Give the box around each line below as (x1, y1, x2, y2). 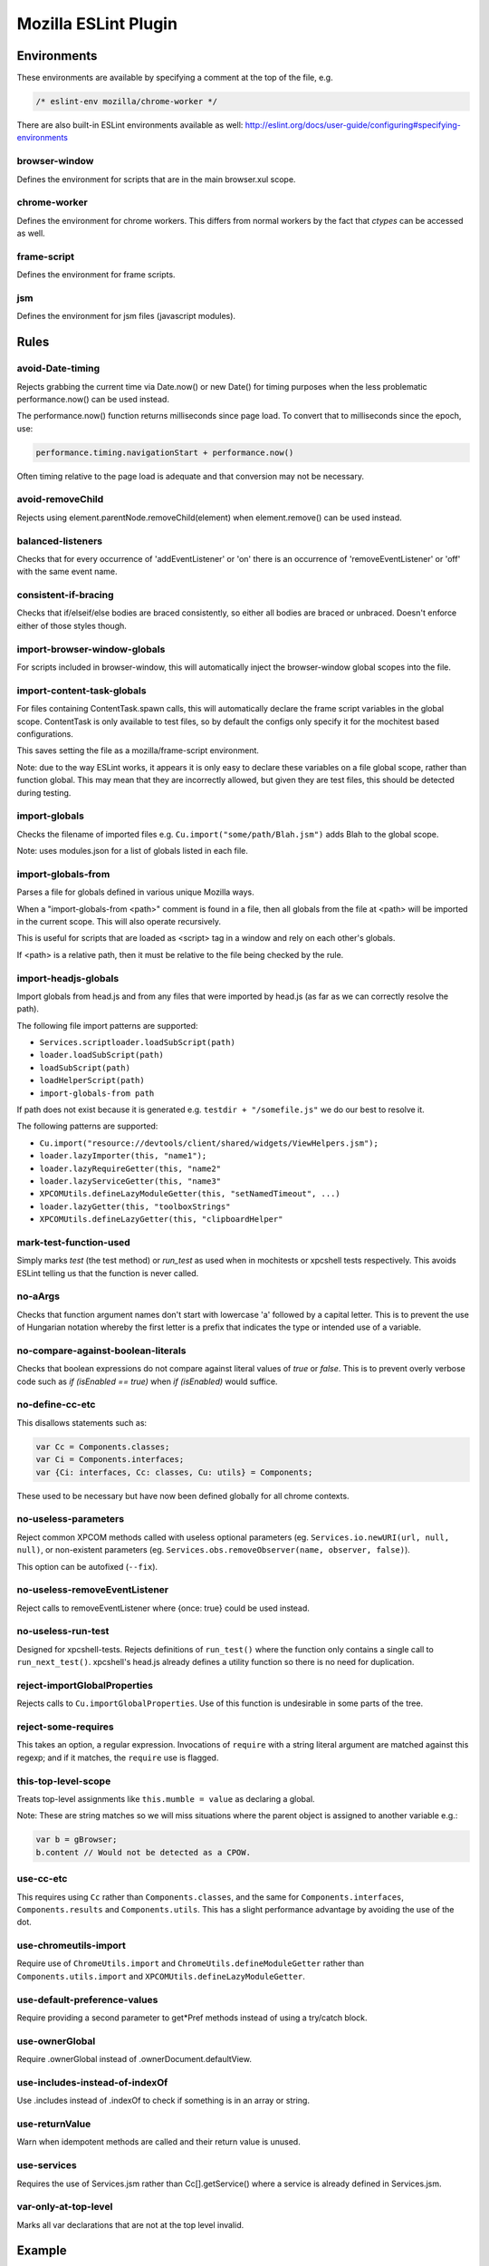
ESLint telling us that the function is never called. (16, 1267, 199, 1278)
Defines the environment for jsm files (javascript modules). (16, 311, 235, 322)
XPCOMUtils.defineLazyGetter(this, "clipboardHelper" (39, 1215, 283, 1225)
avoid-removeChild (16, 493, 104, 506)
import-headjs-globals (16, 972, 120, 984)
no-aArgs (16, 1290, 61, 1302)
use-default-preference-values (16, 1993, 158, 2006)
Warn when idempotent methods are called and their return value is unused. (16, 2136, 301, 2147)
